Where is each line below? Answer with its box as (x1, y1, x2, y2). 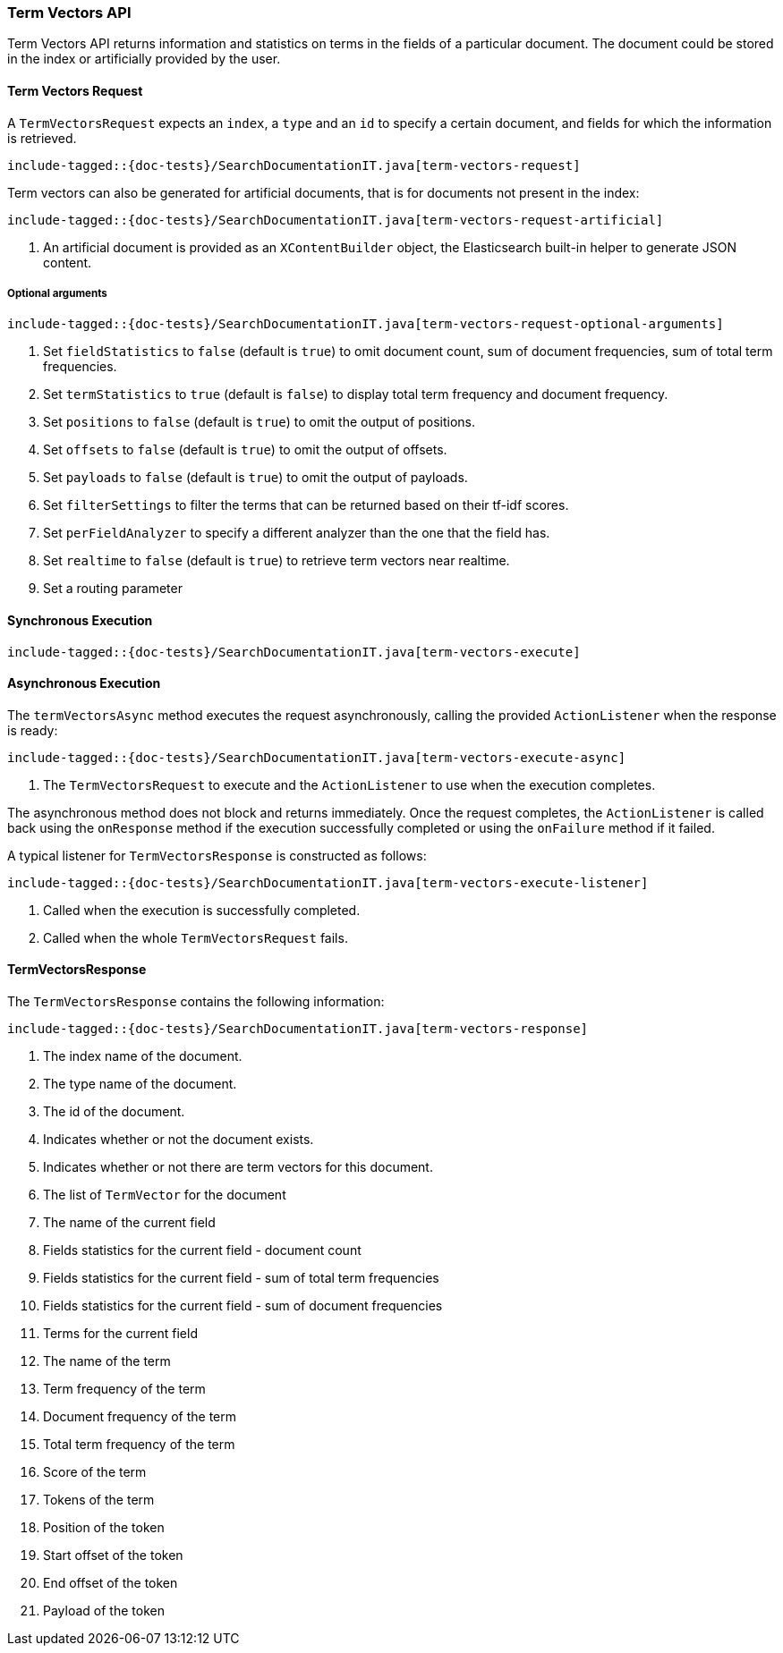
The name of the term (43, 1353, 171, 1369)
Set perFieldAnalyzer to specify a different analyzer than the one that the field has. (43, 525, 550, 541)
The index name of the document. (43, 1048, 243, 1064)
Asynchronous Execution (7, 675, 161, 691)
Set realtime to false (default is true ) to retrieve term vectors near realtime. (43, 553, 510, 569)
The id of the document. (43, 1104, 185, 1120)
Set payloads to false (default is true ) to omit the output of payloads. (43, 470, 468, 486)
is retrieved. (7, 130, 77, 146)
